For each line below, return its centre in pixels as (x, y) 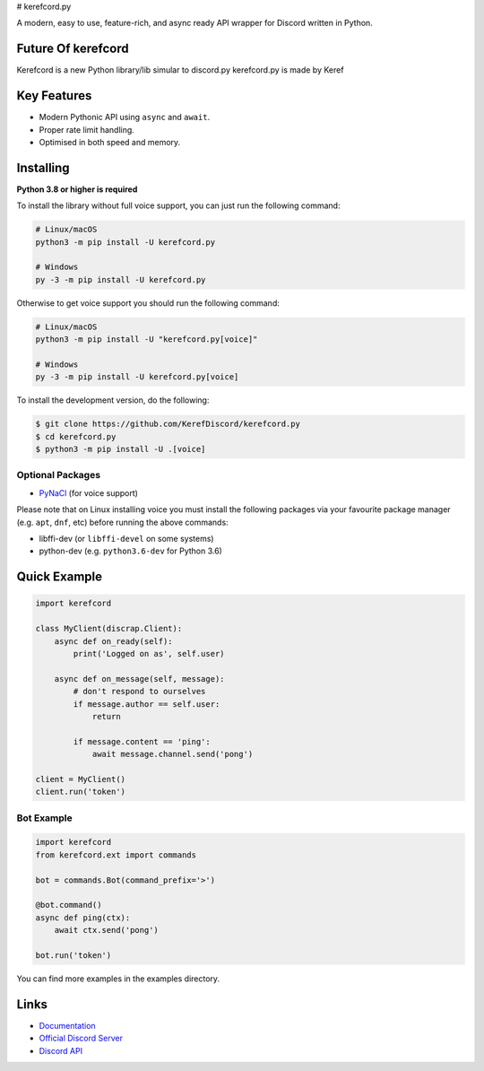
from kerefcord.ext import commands (116, 855)
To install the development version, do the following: (113, 400)
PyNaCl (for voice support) (89, 492)
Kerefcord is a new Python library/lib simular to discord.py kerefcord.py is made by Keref (180, 70)
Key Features (54, 96)
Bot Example (45, 818)
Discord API (61, 1050)
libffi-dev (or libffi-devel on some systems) (126, 539)
